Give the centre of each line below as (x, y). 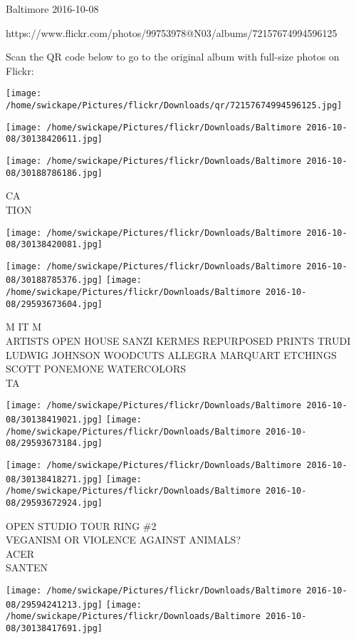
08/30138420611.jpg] (54, 139)
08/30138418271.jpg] (54, 479)
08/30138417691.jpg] (54, 628)
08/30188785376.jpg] (54, 280)
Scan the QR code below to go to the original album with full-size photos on (173, 57)
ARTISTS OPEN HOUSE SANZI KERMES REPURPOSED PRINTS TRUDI (178, 341)
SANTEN (27, 567)
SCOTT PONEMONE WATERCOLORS (96, 369)
